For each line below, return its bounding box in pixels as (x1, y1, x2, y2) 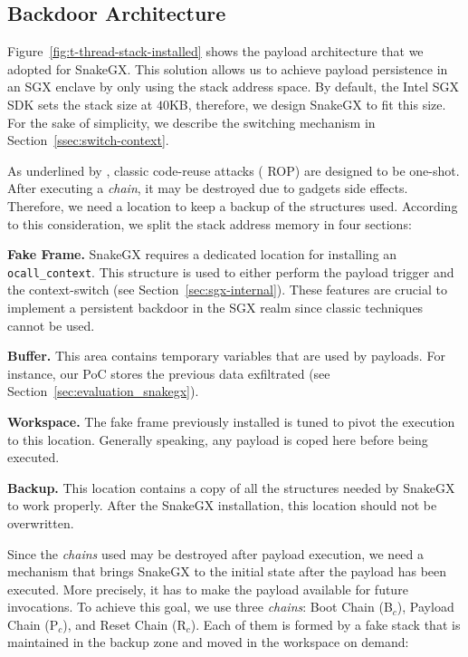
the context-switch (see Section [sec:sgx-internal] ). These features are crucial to (7, 280, 447, 299)
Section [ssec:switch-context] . (7, 130, 169, 150)
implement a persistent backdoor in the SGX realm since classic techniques (7, 297, 424, 316)
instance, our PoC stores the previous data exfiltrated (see (7, 363, 330, 382)
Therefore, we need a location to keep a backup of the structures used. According (7, 196, 458, 215)
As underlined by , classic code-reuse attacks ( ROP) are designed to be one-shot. (7, 160, 460, 179)
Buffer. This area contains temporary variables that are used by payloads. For (7, 346, 445, 365)
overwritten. (7, 513, 74, 532)
